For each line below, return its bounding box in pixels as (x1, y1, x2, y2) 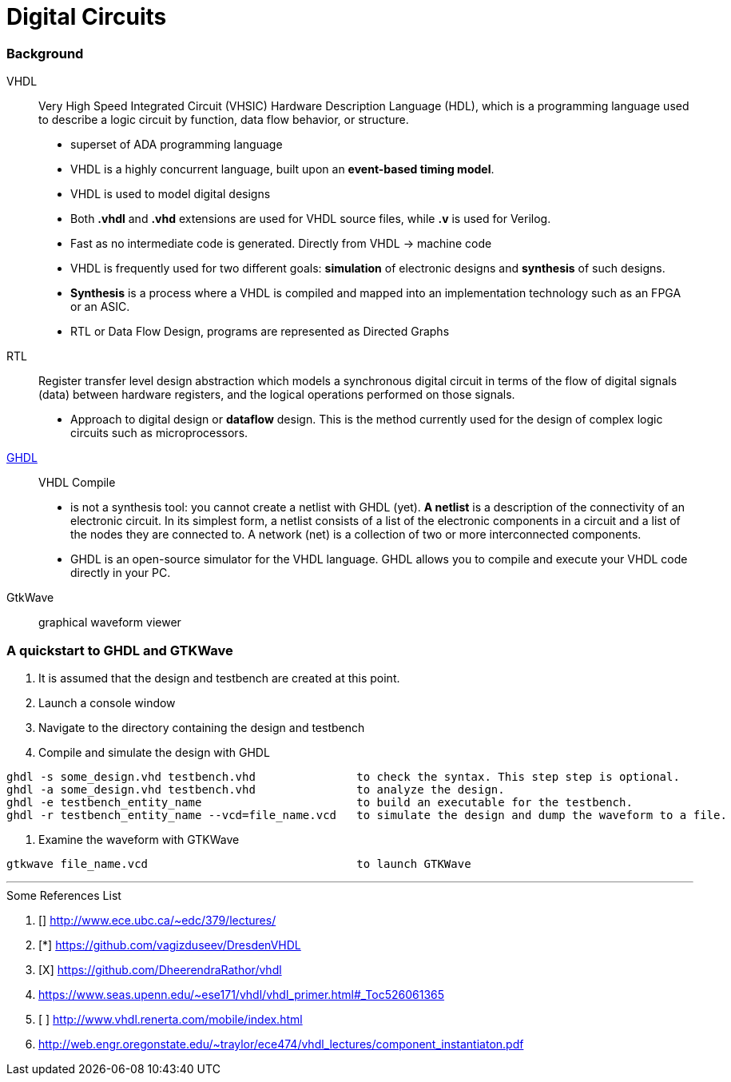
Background (6, 45, 84, 62)
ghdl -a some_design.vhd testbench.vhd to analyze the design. (6, 782, 505, 796)
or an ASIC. (70, 300, 130, 314)
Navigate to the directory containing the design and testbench (38, 720, 365, 734)
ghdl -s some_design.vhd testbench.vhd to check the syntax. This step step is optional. (6, 770, 680, 783)
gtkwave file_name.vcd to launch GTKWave (6, 857, 471, 870)
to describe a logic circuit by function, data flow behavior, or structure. (38, 113, 409, 127)
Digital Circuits (6, 3, 167, 30)
